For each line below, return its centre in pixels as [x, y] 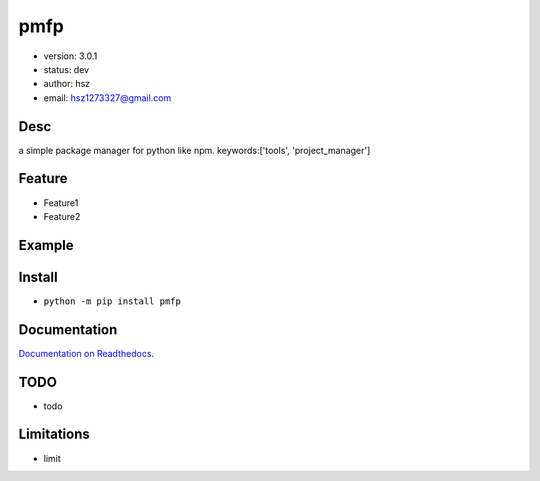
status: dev [66, 69]
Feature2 [62, 216]
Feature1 [61, 202]
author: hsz [67, 84]
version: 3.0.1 [70, 56]
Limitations [54, 434]
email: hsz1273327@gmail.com [107, 97]
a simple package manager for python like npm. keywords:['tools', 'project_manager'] [194, 150]
